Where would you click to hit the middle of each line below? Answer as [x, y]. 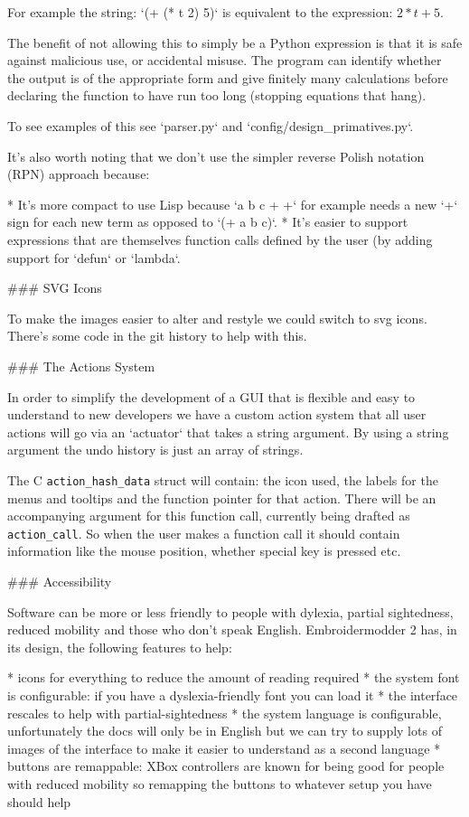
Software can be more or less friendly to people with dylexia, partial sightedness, [230, 611]
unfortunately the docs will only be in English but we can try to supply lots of [225, 731]
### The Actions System [81, 366]
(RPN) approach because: [79, 174]
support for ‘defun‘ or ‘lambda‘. [94, 257]
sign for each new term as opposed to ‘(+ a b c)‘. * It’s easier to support [208, 222]
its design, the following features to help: [120, 647]
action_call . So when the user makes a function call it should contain [204, 533]
